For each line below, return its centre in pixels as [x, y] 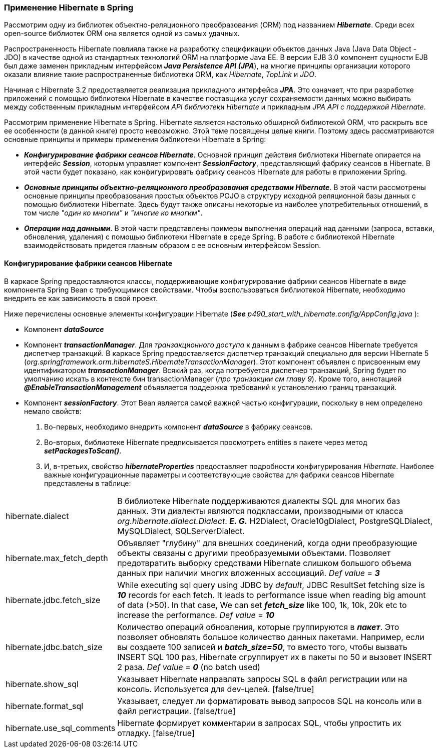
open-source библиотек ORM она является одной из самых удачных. [122, 33]
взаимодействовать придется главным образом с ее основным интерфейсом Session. [173, 245]
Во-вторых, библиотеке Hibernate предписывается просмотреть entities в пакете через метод [206, 442]
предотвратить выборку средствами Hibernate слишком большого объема [264, 563]
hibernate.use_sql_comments [61, 728]
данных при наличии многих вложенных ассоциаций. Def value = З [249, 573]
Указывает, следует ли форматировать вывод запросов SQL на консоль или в [270, 701]
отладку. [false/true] [156, 733]
